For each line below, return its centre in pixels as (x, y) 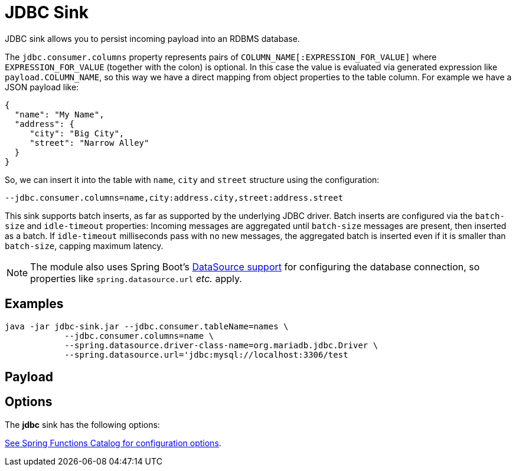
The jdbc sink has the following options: (82, 424)
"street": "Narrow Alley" (89, 143)
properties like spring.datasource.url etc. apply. (136, 278)
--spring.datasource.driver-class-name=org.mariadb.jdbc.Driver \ (221, 345)
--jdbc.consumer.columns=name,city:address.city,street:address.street (174, 197)
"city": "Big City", (77, 133)
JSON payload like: (42, 87)
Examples (34, 304)
